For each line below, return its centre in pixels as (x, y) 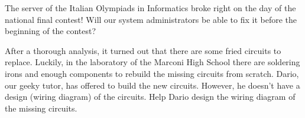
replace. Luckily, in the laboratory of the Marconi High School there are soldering (152, 62)
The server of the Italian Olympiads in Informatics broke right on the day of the (150, 8)
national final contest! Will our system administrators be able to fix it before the (151, 19)
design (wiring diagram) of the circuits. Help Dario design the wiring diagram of (150, 97)
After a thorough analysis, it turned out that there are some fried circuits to (143, 50)
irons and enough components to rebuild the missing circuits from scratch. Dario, (152, 73)
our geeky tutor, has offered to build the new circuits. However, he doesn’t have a (152, 85)
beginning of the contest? (51, 31)
